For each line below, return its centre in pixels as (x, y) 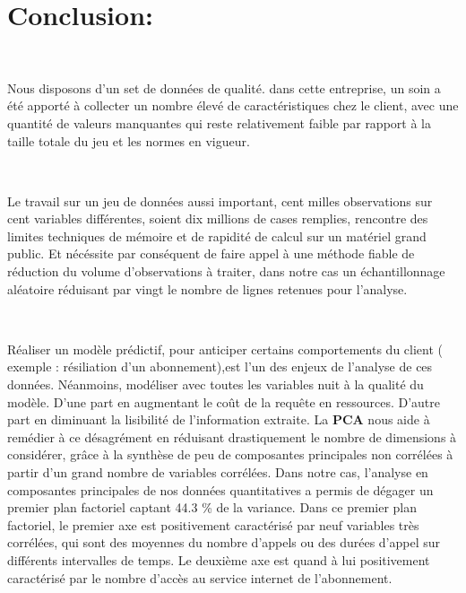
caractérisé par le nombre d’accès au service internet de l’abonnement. (200, 577)
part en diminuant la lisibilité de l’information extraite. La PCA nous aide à (219, 419)
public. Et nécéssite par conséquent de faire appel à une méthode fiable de (211, 253)
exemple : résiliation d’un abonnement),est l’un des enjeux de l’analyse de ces (220, 366)
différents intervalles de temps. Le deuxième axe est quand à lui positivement (219, 559)
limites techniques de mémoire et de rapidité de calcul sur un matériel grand (217, 235)
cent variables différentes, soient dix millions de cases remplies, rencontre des (218, 218)
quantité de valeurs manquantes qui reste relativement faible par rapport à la (219, 122)
